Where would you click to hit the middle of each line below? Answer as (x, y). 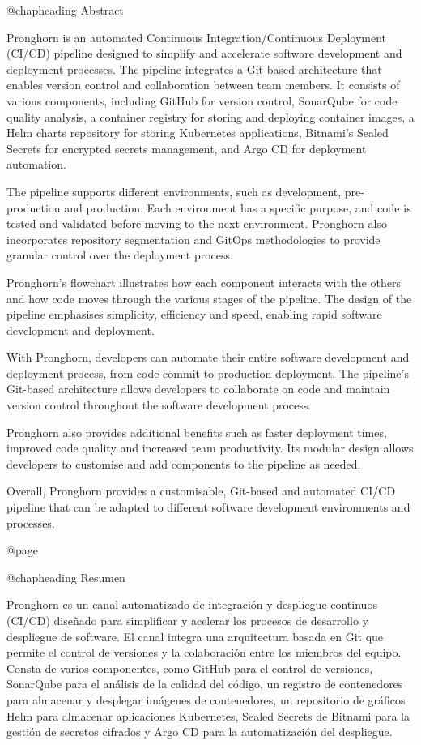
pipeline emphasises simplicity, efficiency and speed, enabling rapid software (194, 314)
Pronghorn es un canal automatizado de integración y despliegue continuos (192, 604)
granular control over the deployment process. (120, 255)
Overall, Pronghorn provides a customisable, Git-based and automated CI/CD (201, 491)
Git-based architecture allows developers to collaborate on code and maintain (198, 389)
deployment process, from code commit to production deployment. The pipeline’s (208, 372)
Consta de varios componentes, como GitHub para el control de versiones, (190, 668)
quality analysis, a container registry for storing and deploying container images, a (210, 116)
